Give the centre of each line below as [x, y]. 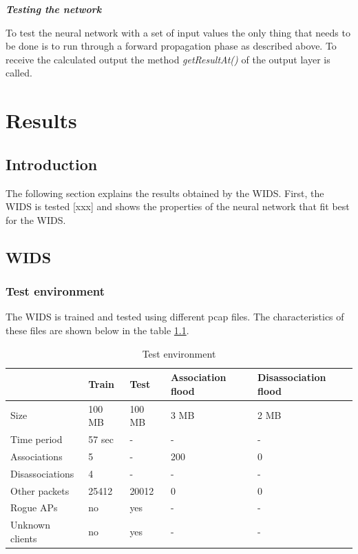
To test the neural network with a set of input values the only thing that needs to [178, 32]
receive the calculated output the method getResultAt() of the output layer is [168, 59]
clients [24, 538]
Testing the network [54, 9]
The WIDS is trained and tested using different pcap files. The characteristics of [175, 317]
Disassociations [42, 473]
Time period [36, 439]
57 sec [101, 439]
